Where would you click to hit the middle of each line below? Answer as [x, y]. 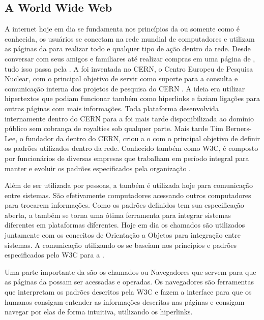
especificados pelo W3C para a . [54, 255]
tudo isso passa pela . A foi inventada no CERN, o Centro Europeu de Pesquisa [129, 68]
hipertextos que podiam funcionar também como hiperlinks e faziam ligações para [133, 98]
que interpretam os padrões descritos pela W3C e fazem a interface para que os [128, 292]
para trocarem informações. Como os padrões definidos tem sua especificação [124, 205]
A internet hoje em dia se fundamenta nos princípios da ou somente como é [122, 29]
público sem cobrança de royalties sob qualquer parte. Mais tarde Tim [114, 128]
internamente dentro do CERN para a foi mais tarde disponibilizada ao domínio [129, 118]
